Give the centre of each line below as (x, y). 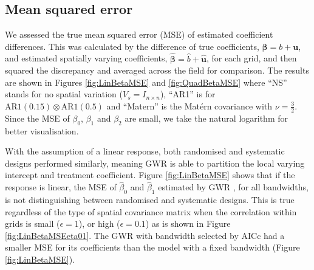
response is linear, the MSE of (61, 187)
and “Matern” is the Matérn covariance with (189, 106)
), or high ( (99, 223)
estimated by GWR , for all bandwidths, (234, 187)
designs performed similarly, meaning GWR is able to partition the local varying (155, 163)
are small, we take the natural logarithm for (206, 118)
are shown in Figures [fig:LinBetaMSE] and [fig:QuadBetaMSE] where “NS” (146, 82)
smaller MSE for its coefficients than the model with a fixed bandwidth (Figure (152, 247)
